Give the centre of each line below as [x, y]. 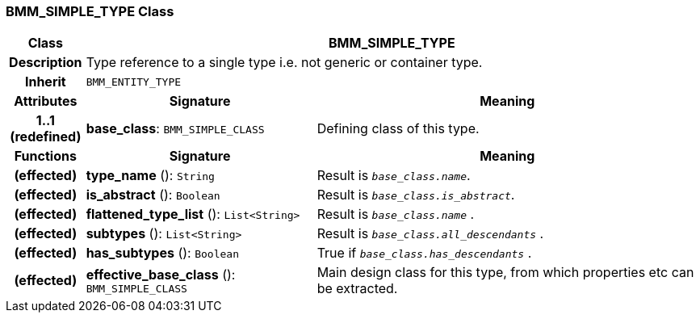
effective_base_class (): [161, 274]
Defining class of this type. [398, 129]
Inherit [45, 82]
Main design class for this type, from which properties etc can [505, 273]
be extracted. [357, 289]
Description [46, 63]
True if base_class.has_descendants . [424, 253]
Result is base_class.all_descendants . [430, 234]
